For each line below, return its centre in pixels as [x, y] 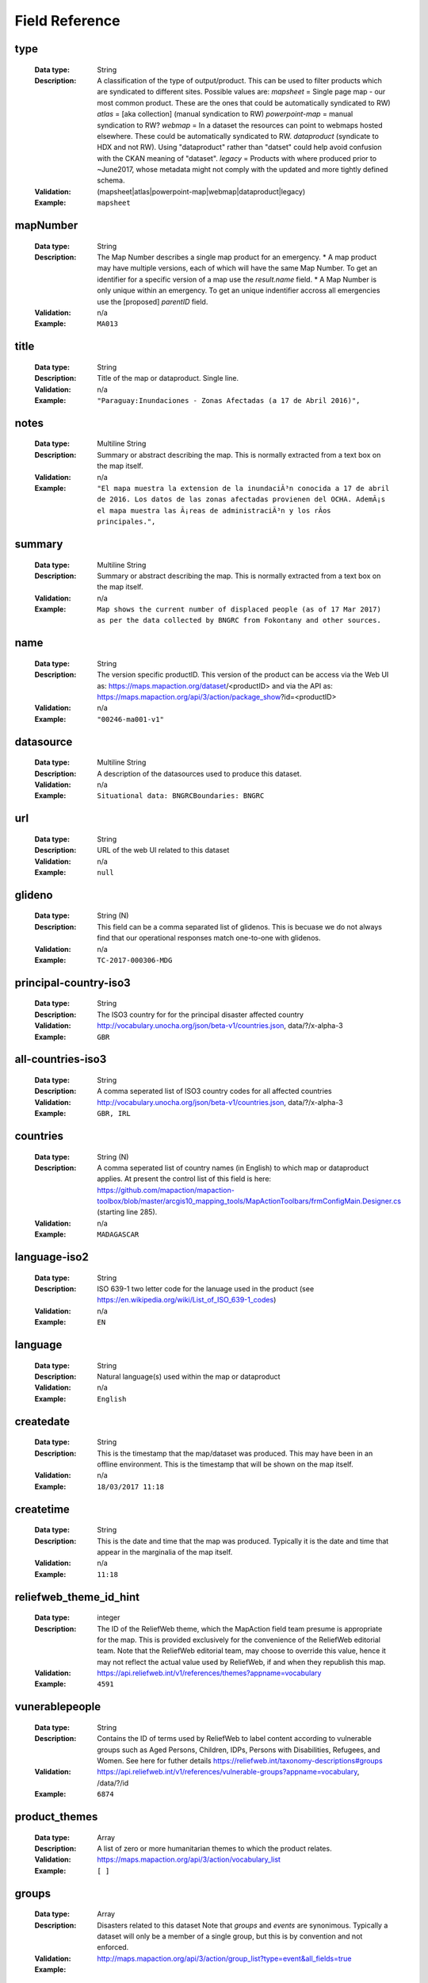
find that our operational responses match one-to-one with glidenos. [209, 938]
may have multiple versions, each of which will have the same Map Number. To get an [237, 268]
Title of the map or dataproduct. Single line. [168, 378]
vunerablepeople [58, 1707]
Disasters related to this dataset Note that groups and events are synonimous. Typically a [243, 1925]
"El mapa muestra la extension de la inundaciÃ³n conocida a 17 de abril [243, 488]
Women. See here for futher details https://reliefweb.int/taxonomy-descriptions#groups [240, 1761]
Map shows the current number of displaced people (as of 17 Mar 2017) [239, 610]
